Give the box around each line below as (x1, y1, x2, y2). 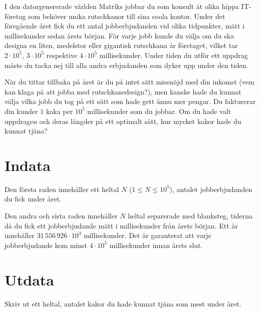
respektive (46, 49, 78, 60)
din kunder (5, 105, 38, 116)
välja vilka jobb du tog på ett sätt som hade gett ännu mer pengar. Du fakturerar (5, 96, 256, 106)
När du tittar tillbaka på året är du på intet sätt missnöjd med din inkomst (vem (5, 76, 254, 87)
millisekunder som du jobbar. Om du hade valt (87, 105, 231, 116)
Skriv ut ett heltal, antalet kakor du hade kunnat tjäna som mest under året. (5, 298, 241, 308)
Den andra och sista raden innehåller (5, 210, 118, 221)
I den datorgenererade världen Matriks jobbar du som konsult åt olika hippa (5, 1, 239, 11)
